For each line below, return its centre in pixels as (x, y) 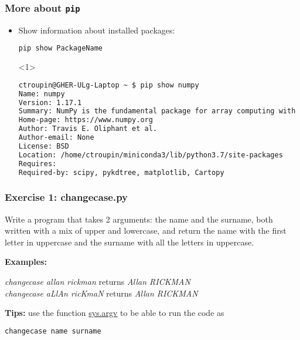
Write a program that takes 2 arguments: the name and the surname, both (139, 219)
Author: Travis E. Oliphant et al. (88, 129)
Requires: (37, 164)
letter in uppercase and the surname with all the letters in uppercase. (129, 242)
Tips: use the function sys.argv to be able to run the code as (115, 313)
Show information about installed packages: (97, 30)
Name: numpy (42, 94)
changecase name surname (53, 331)
